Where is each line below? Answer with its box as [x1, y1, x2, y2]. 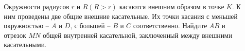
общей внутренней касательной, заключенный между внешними [42, 30, 232, 40]
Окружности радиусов [4, 1, 70, 11]
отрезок [4, 30, 26, 40]
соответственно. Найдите [133, 20, 207, 31]
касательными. [4, 39, 47, 50]
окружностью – [4, 20, 49, 31]
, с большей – [70, 20, 111, 31]
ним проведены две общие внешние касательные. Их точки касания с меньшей [4, 11, 238, 21]
